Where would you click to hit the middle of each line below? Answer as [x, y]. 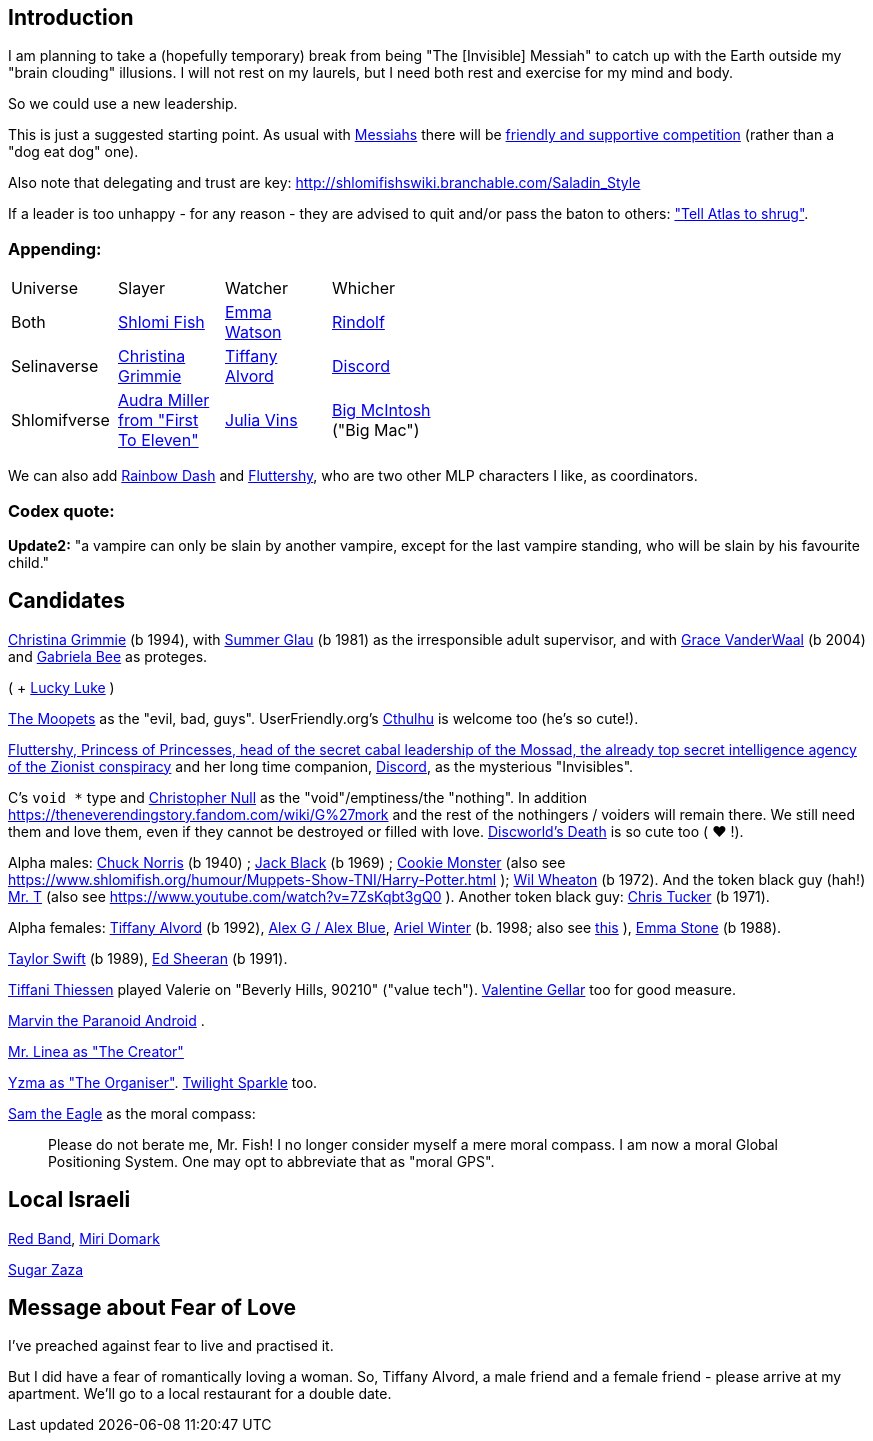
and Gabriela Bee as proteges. [108, 656]
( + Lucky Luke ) [61, 687]
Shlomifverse [60, 420]
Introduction [71, 17]
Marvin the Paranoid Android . [106, 1020]
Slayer [141, 288]
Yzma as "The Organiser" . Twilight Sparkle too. [163, 1082]
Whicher [364, 288]
